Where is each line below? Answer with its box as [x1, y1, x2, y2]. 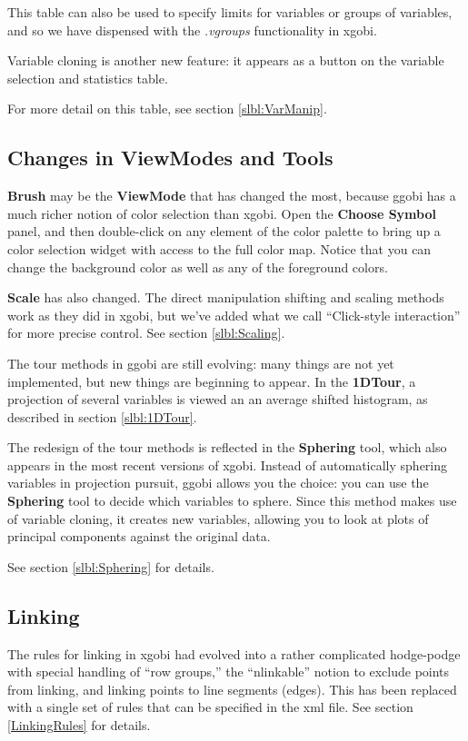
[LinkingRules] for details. [7, 716, 151, 735]
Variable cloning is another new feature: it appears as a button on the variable [7, 51, 444, 70]
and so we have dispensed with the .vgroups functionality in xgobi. [7, 20, 377, 39]
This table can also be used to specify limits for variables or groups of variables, [7, 3, 453, 21]
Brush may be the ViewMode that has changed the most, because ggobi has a [7, 186, 456, 205]
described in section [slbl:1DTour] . [7, 407, 197, 426]
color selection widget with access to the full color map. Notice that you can [7, 239, 432, 258]
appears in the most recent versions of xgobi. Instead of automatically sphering [7, 455, 448, 474]
